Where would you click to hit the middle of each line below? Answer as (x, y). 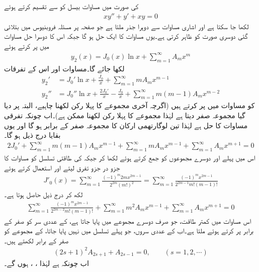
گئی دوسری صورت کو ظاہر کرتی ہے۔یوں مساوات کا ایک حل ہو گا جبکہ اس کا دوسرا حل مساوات (126, 36)
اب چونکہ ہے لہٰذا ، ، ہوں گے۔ (47, 263)
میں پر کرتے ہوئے (27, 46)
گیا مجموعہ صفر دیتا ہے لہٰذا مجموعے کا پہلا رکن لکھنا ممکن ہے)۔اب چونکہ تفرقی (125, 115)
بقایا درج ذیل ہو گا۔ (32, 135)
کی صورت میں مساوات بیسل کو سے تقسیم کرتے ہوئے (71, 6)
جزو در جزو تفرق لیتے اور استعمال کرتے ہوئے (62, 167)
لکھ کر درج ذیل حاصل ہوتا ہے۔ (44, 194)
